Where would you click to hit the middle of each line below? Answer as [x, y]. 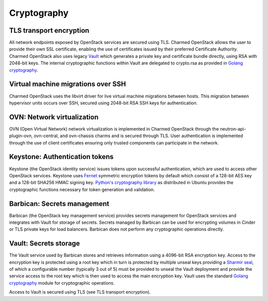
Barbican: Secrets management [59, 204]
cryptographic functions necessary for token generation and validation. [82, 189]
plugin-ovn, [21, 136]
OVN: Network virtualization [54, 117]
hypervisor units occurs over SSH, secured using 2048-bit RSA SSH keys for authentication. [103, 103]
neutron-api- [233, 129]
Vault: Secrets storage [45, 243]
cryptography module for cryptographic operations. [62, 283]
